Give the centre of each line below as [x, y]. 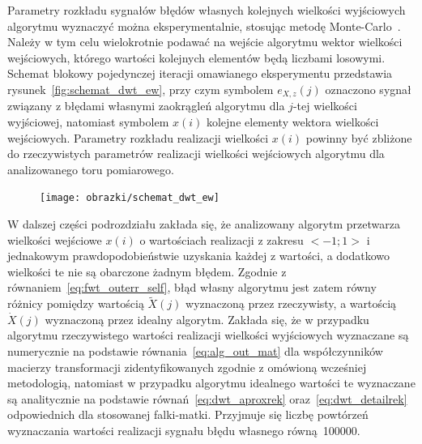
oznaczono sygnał [368, 89]
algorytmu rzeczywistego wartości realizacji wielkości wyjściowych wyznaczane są [208, 335]
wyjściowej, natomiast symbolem [88, 122]
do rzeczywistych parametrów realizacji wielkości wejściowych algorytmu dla [196, 154]
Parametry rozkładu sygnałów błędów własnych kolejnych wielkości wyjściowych [207, 10]
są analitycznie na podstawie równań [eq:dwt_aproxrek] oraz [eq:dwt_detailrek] [207, 398]
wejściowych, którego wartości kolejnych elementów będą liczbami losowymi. [196, 57]
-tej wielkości [325, 106]
